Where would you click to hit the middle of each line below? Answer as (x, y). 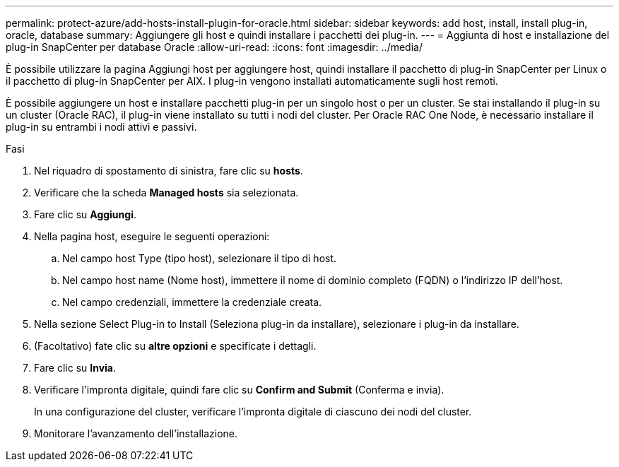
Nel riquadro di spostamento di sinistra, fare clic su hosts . (169, 171)
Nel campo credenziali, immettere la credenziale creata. (192, 302)
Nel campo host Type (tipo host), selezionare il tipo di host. (200, 258)
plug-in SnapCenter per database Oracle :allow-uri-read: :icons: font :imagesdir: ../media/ (214, 47)
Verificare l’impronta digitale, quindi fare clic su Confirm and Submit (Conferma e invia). (239, 390)
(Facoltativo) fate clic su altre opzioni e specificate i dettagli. (175, 346)
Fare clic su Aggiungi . (85, 214)
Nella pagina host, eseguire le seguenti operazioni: (152, 236)
